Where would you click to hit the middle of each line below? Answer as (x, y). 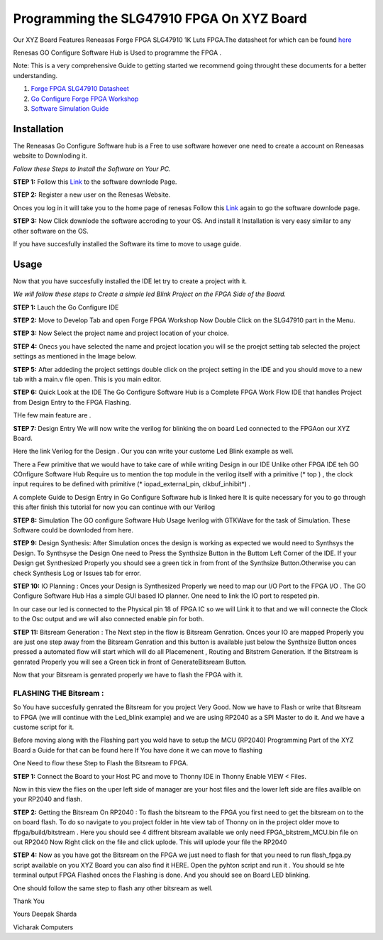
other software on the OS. (51, 231)
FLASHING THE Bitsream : (59, 693)
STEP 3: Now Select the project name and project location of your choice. (121, 333)
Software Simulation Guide (70, 108)
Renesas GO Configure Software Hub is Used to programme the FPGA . (117, 53)
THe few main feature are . (52, 415)
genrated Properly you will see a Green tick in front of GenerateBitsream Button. (130, 662)
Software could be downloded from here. (73, 530)
